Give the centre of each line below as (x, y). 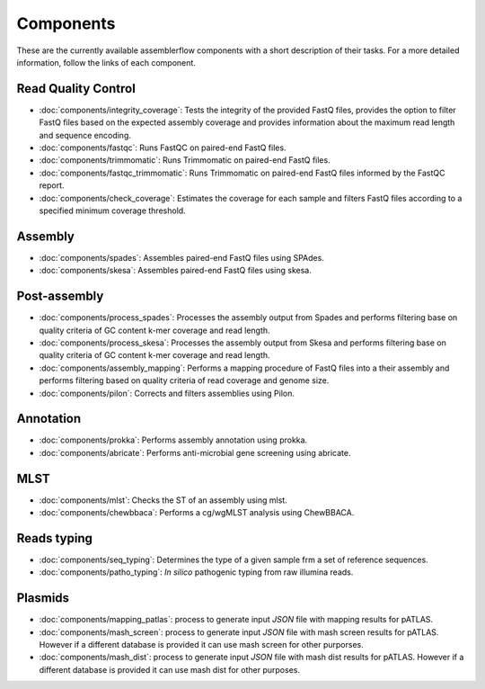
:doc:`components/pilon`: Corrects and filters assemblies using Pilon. (167, 393)
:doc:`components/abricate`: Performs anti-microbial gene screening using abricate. (195, 452)
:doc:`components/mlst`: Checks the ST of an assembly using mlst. (163, 500)
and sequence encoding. (85, 135)
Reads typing (55, 538)
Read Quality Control (76, 89)
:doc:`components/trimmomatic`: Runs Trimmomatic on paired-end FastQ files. (185, 160)
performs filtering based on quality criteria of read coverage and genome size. (184, 380)
